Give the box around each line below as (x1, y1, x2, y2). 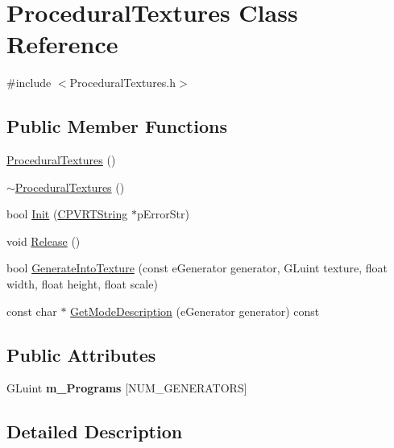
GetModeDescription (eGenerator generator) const (70, 302, 320, 319)
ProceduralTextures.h (69, 74, 176, 91)
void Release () (6, 232, 81, 249)
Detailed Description (6, 419, 183, 444)
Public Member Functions (6, 114, 227, 139)
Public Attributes (6, 342, 156, 367)
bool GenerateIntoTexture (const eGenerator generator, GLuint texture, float (6, 259, 388, 276)
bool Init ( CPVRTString (6, 205, 128, 222)
